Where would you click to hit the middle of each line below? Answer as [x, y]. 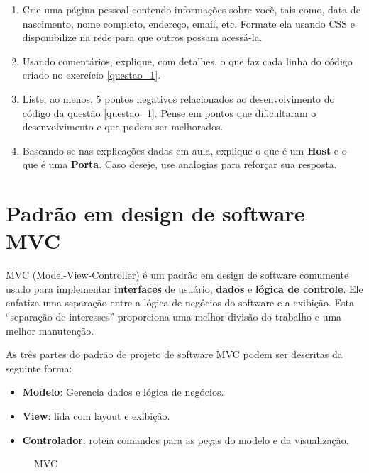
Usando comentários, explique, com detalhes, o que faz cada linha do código [187, 61]
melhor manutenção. [50, 330]
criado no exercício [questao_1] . [92, 75]
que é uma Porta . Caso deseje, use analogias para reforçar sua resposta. [180, 164]
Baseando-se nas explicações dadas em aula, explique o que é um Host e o [184, 150]
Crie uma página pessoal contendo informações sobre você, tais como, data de [191, 9]
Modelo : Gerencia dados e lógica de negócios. [123, 392]
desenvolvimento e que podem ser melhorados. [123, 127]
